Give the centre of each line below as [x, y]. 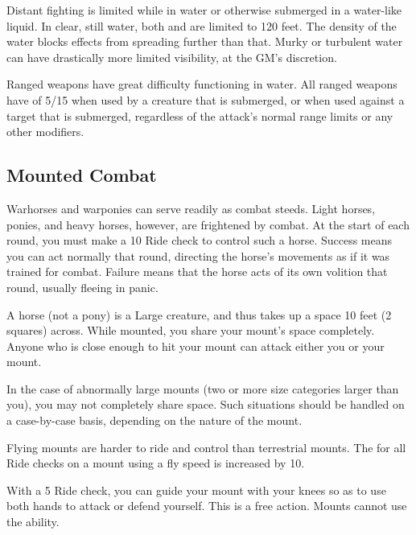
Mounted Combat [82, 175]
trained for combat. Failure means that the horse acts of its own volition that [197, 272]
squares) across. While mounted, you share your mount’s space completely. [191, 330]
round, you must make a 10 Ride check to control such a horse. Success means [200, 240]
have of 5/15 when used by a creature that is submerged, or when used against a [206, 99]
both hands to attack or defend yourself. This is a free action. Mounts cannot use [207, 506]
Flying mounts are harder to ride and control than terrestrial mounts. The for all [206, 447]
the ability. [33, 522]
